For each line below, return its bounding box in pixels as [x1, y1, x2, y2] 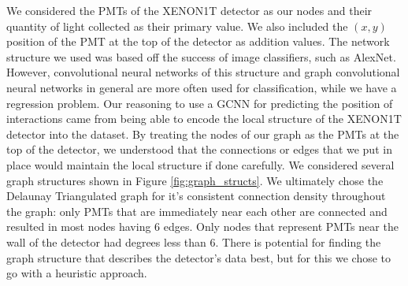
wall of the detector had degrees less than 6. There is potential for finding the [6, 233, 381, 250]
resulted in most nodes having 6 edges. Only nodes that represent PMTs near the [6, 218, 399, 235]
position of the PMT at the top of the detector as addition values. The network [6, 33, 390, 50]
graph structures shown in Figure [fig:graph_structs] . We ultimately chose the [6, 172, 384, 188]
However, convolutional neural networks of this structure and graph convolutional [6, 64, 400, 80]
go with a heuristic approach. [6, 265, 147, 281]
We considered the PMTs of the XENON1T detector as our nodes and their [6, 2, 373, 18]
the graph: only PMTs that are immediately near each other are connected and [6, 202, 388, 219]
